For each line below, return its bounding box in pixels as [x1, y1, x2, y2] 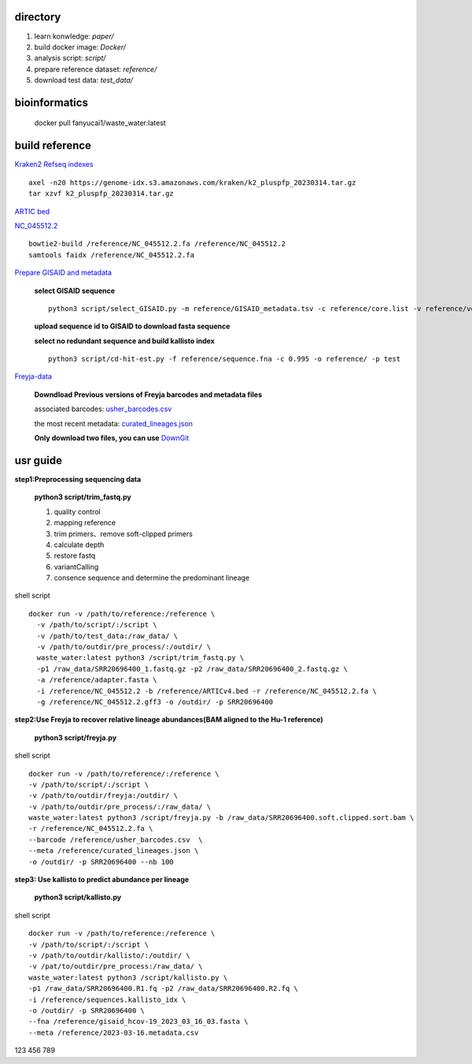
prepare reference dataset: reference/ [34, 64, 157, 74]
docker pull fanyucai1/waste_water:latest [34, 118, 167, 128]
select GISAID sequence [34, 286, 116, 295]
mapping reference [53, 518, 116, 528]
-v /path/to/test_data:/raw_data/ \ [36, 631, 179, 640]
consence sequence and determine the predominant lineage [53, 573, 250, 583]
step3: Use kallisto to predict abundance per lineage [14, 875, 190, 884]
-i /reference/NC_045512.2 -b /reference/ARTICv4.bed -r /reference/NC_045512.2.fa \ [36, 686, 378, 695]
